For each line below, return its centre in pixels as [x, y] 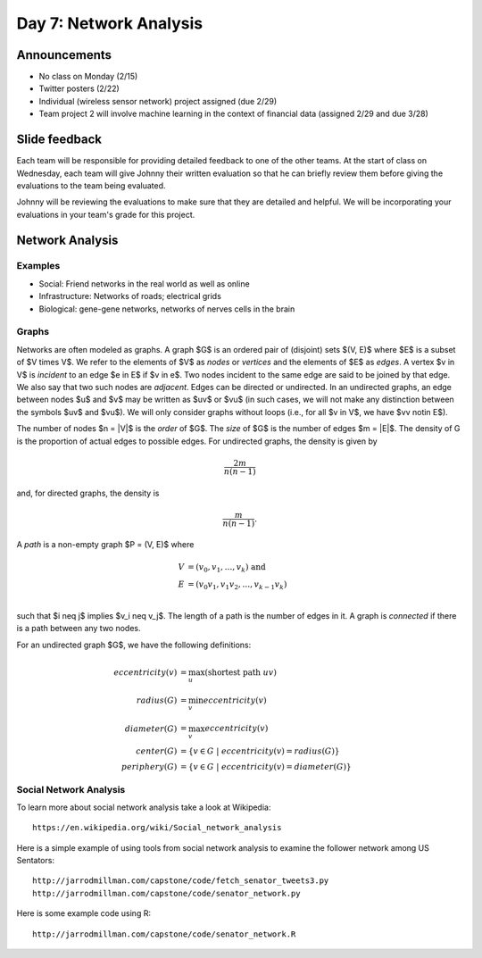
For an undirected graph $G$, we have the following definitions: [134, 645]
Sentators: [36, 861]
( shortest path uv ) [241, 673]
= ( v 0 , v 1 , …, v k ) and [227, 568]
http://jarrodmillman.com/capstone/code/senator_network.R [164, 934]
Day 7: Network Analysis [110, 23]
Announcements [64, 55]
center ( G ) [156, 751]
